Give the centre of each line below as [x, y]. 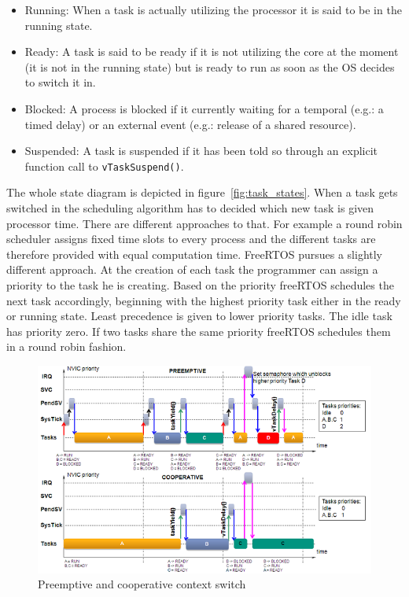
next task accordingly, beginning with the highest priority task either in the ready [204, 300]
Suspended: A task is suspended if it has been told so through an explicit [201, 151]
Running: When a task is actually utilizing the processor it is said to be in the [213, 9]
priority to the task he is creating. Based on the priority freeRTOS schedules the [200, 284]
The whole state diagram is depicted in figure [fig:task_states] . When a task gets [202, 192]
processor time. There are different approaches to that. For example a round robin [204, 223]
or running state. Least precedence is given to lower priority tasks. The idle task [199, 316]
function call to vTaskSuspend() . [104, 166]
